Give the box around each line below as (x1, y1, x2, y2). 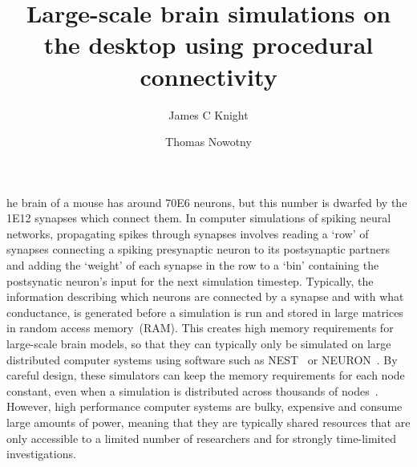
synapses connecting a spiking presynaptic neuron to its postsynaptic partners (6, 241, 391, 258)
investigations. (6, 445, 76, 462)
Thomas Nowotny (165, 133, 252, 150)
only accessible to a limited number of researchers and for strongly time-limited (6, 429, 396, 446)
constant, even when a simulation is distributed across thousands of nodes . (6, 382, 379, 399)
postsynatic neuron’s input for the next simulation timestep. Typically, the (6, 272, 374, 289)
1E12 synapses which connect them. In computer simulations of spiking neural (6, 209, 391, 226)
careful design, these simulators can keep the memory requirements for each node (6, 367, 405, 384)
